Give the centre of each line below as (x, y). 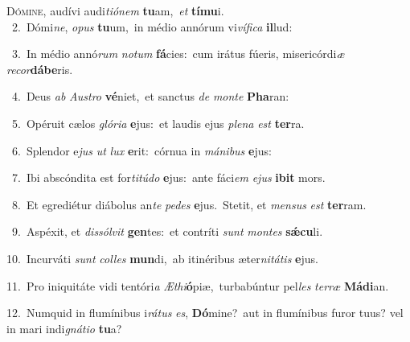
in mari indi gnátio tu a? (64, 328)
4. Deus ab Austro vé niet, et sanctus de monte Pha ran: (150, 96)
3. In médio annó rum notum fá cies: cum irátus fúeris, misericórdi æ (178, 54)
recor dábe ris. (40, 69)
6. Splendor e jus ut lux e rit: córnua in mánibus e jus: (141, 150)
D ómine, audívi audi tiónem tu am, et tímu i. (115, 10)
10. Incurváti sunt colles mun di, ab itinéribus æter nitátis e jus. (162, 258)
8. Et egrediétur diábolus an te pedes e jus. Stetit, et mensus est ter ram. (189, 204)
